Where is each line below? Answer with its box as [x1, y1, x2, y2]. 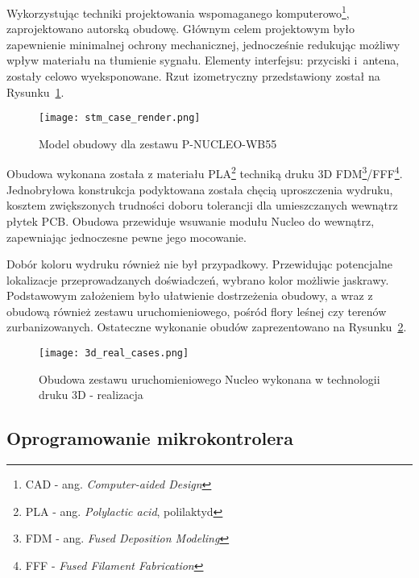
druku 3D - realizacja [39, 386, 143, 403]
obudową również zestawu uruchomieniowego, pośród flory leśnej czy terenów [6, 302, 387, 319]
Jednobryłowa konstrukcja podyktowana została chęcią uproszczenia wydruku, [6, 181, 393, 198]
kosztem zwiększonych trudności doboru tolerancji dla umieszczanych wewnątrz [6, 197, 398, 214]
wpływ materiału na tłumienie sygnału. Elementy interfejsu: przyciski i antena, [6, 52, 400, 69]
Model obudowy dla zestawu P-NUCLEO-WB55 [39, 135, 277, 152]
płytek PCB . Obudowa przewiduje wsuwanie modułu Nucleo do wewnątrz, [6, 212, 375, 229]
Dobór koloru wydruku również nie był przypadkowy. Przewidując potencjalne [6, 256, 393, 272]
